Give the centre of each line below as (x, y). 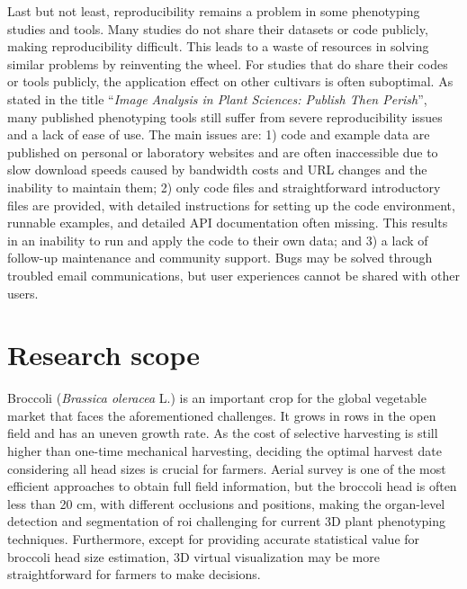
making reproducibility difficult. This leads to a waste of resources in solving (218, 46)
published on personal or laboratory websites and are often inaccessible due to (223, 152)
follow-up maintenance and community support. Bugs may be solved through (220, 258)
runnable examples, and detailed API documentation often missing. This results (228, 223)
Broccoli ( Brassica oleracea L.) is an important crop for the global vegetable (217, 398)
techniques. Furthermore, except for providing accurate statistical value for (214, 538)
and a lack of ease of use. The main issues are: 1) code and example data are (219, 134)
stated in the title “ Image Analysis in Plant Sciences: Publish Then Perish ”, (217, 98)
